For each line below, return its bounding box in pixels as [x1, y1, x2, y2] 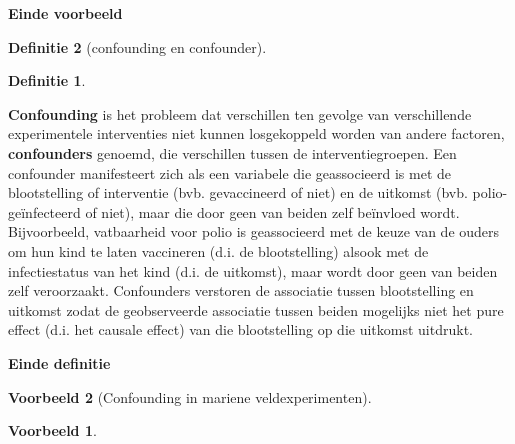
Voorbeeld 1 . [8, 420, 97, 441]
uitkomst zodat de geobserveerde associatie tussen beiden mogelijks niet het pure [8, 299, 504, 320]
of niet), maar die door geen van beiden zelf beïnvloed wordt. [85, 201, 460, 222]
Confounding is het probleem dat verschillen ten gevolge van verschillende [8, 103, 472, 124]
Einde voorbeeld [8, 3, 123, 23]
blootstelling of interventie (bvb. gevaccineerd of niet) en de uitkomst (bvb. [8, 182, 468, 203]
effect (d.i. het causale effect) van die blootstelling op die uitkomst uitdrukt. [8, 319, 473, 340]
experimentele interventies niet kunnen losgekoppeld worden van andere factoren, [8, 123, 505, 144]
